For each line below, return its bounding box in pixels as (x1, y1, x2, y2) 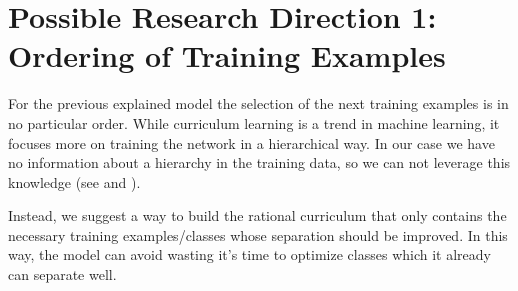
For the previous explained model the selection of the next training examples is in (8, 93, 509, 114)
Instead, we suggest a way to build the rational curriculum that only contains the (8, 205, 507, 226)
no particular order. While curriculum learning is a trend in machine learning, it (8, 112, 500, 133)
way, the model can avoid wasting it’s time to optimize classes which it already (8, 244, 491, 265)
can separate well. (8, 264, 117, 285)
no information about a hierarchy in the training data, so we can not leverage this (8, 152, 511, 173)
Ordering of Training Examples (8, 35, 446, 76)
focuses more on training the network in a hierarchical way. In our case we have (8, 132, 495, 153)
